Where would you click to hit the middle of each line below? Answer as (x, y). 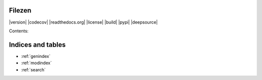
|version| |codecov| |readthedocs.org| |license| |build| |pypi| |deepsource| (83, 22)
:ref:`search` (33, 69)
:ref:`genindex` (36, 56)
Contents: (19, 31)
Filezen (20, 10)
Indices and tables (37, 45)
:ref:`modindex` (36, 63)
